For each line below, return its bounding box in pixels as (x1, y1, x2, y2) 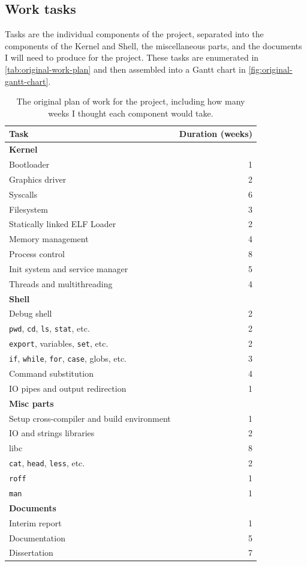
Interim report (9, 516, 62, 529)
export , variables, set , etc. (9, 337, 109, 350)
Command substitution (9, 367, 94, 380)
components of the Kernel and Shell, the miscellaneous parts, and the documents (5, 39, 302, 52)
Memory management (9, 233, 89, 245)
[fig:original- (248, 62, 293, 75)
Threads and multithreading (9, 277, 113, 290)
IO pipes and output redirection (9, 382, 127, 394)
